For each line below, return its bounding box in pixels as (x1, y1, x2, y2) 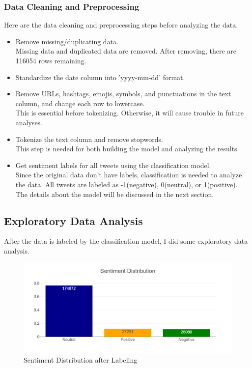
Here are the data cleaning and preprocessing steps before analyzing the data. (4, 20, 238, 30)
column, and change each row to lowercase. (15, 98, 145, 108)
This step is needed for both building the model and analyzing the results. (15, 143, 239, 154)
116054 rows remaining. (15, 56, 86, 65)
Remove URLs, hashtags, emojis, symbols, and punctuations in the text (15, 88, 231, 99)
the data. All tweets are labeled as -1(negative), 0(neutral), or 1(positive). (15, 179, 238, 189)
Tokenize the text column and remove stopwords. (15, 134, 163, 144)
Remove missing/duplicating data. (15, 36, 118, 46)
